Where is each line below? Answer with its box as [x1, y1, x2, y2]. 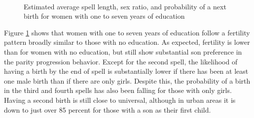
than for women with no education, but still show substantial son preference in [4, 46, 242, 57]
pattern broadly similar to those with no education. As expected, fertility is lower [4, 37, 250, 47]
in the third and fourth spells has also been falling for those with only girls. [4, 85, 232, 95]
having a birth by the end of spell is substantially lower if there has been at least [4, 66, 249, 76]
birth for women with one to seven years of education [24, 11, 185, 21]
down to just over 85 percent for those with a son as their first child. [4, 104, 211, 115]
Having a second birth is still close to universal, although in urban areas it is [4, 94, 236, 105]
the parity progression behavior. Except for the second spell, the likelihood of [4, 56, 238, 66]
